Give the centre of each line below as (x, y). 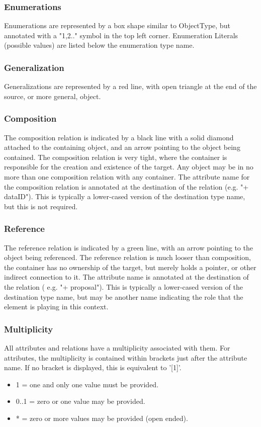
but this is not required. (41, 206)
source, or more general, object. (53, 96)
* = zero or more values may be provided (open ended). (102, 418)
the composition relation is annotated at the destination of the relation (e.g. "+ (126, 186)
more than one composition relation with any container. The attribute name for (127, 177)
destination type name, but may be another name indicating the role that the (124, 296)
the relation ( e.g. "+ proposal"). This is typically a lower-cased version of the (123, 286)
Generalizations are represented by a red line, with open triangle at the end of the (130, 86)
